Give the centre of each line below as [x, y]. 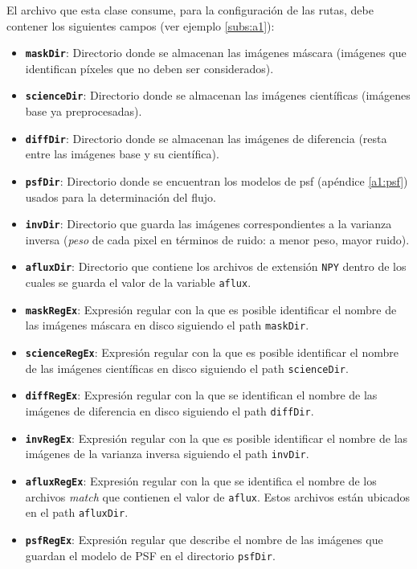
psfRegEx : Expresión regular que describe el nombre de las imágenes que [204, 539]
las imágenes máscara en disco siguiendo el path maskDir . [167, 325]
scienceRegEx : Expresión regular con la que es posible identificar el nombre [212, 352]
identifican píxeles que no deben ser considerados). [149, 68]
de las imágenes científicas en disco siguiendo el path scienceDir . [187, 368]
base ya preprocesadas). [84, 111]
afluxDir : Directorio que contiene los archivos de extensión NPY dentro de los [216, 266]
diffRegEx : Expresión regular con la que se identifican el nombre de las [201, 395]
